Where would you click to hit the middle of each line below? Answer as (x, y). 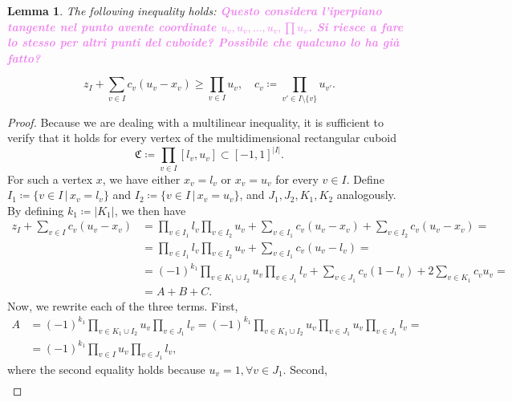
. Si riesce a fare (356, 26)
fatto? (24, 57)
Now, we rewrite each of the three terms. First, (123, 305)
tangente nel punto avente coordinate (112, 26)
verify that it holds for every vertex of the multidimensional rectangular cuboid (202, 138)
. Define (365, 179)
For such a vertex (50, 179)
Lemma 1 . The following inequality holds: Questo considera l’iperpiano (195, 10)
